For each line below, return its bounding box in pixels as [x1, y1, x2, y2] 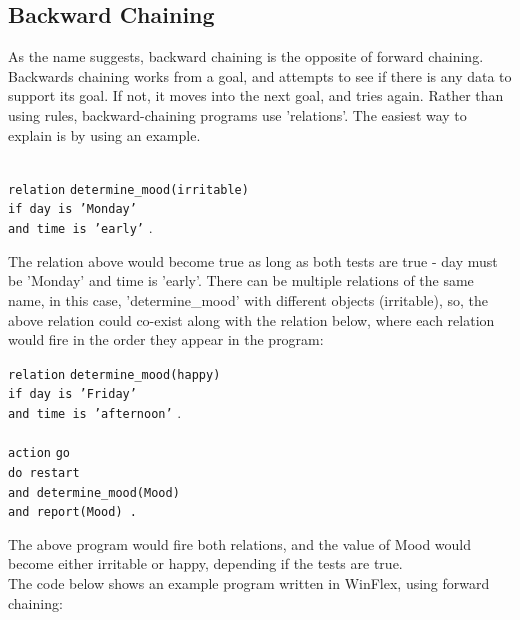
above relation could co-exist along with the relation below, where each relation [8, 309, 495, 330]
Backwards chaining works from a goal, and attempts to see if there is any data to [8, 65, 512, 86]
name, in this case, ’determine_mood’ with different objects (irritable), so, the [8, 289, 488, 310]
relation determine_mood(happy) [8, 367, 221, 382]
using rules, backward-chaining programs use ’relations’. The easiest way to [8, 104, 467, 125]
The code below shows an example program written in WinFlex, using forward [8, 573, 490, 594]
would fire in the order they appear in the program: [8, 329, 324, 350]
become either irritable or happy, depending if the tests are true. [8, 553, 403, 574]
